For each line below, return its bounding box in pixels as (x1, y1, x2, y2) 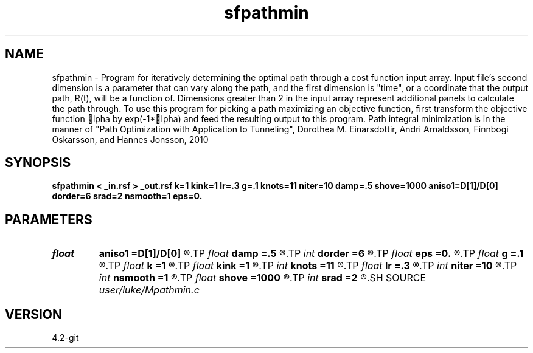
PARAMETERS (5, 211, 92, 227)
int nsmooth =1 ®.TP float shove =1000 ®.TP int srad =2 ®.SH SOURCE (99, 272, 427, 284)
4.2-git (52, 332, 79, 343)
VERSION (5, 306, 63, 322)
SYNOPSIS (5, 155, 71, 171)
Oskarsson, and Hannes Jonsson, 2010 (52, 134, 209, 145)
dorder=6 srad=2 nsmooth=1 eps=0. (52, 191, 203, 202)
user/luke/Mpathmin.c (99, 284, 200, 296)
